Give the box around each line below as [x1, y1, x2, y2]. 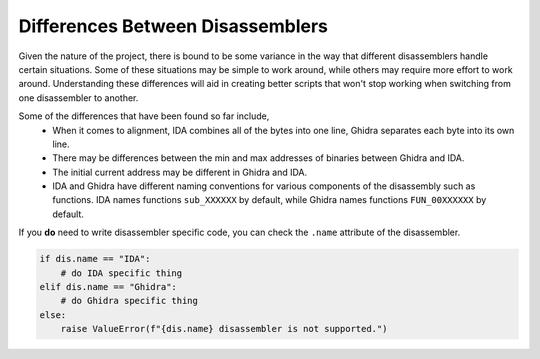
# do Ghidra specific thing [60, 295, 199, 307]
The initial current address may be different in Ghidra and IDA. [52, 166, 308, 178]
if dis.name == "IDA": [39, 253, 151, 265]
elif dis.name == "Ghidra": [39, 281, 177, 292]
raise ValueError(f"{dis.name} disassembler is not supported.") [60, 323, 388, 335]
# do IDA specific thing [60, 267, 183, 279]
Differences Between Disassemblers [18, 15, 329, 37]
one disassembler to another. [18, 91, 139, 104]
